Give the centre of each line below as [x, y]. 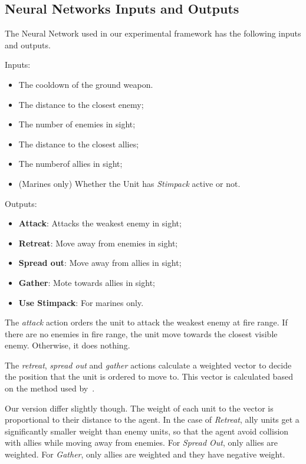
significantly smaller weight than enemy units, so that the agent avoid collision [147, 431]
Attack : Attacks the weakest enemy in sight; [100, 223]
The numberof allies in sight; [70, 164]
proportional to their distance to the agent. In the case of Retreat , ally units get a [152, 419]
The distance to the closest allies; [79, 144]
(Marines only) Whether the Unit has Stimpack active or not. [129, 183]
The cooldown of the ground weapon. [86, 84]
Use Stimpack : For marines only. [81, 302]
